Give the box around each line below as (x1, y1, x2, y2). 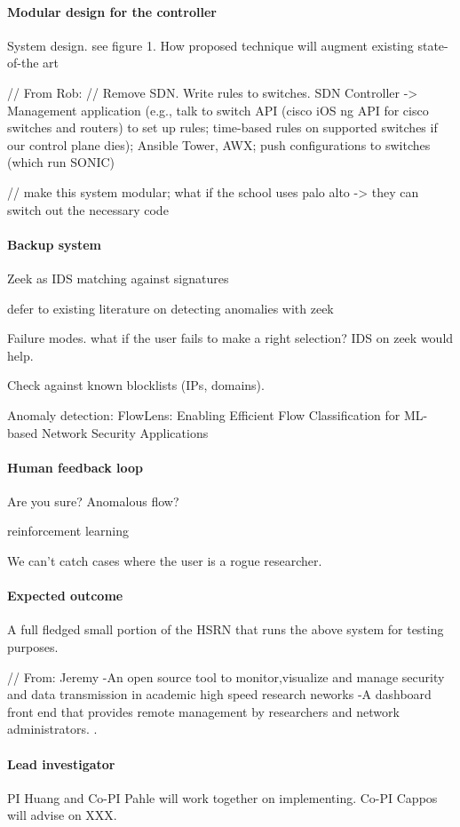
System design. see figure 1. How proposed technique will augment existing (7, 36, 414, 54)
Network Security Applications (41, 423, 209, 441)
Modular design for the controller (7, 2, 217, 20)
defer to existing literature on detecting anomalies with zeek (7, 298, 334, 317)
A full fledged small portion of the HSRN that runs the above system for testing (7, 620, 444, 639)
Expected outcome (7, 586, 123, 605)
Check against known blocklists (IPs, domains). (7, 376, 265, 394)
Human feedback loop (7, 457, 144, 476)
